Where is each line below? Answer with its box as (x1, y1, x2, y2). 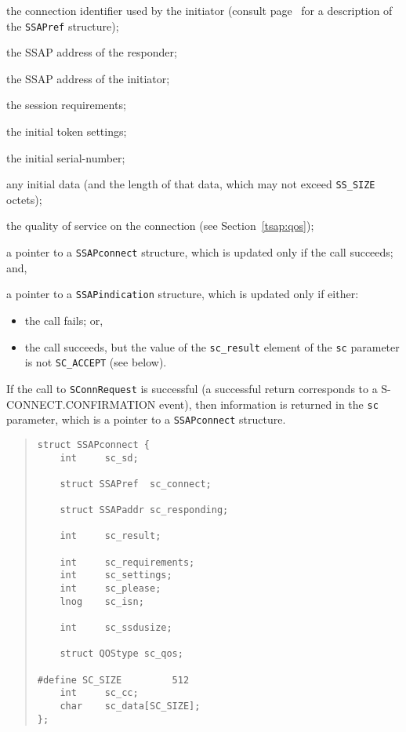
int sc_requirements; (60, 556, 195, 568)
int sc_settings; (60, 570, 172, 581)
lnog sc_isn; (60, 595, 144, 607)
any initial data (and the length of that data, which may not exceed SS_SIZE (6, 176, 375, 192)
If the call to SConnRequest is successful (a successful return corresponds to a (6, 380, 378, 396)
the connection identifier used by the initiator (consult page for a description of (6, 2, 393, 18)
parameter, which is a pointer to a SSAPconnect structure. (6, 411, 286, 428)
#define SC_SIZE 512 (37, 674, 190, 686)
